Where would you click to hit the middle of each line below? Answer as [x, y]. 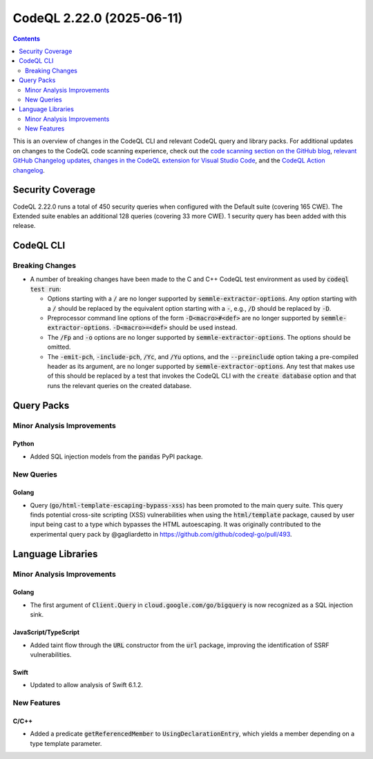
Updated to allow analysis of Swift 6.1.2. [86, 685]
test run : [46, 289]
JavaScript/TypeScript [46, 633]
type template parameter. [66, 743]
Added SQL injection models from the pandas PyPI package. [116, 457]
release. [24, 226]
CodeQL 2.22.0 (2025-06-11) [98, 18]
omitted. [59, 347]
